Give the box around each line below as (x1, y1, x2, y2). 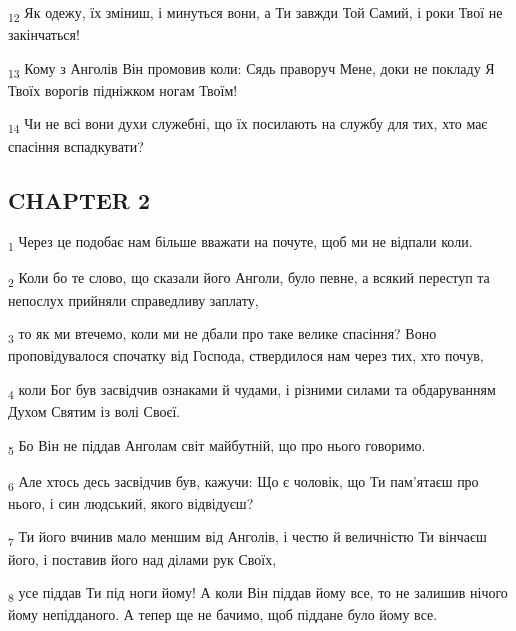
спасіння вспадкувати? (8, 135, 144, 156)
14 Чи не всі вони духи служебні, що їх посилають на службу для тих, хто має (8, 113, 488, 137)
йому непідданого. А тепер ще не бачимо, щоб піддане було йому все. (8, 604, 438, 625)
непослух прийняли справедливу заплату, (8, 289, 259, 310)
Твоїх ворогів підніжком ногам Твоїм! (8, 79, 238, 100)
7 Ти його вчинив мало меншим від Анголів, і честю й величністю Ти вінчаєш (8, 526, 487, 550)
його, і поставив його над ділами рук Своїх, (8, 548, 277, 569)
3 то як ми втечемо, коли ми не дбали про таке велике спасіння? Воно (8, 323, 437, 346)
